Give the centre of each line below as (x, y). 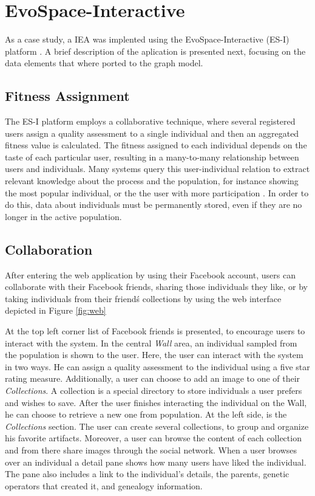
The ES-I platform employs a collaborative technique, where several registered (150, 121)
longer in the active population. (63, 216)
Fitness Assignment (67, 96)
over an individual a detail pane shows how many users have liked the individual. (156, 462)
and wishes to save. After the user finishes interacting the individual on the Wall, (156, 402)
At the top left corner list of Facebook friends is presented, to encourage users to (155, 331)
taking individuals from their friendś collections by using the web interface (143, 298)
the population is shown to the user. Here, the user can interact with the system (154, 355)
